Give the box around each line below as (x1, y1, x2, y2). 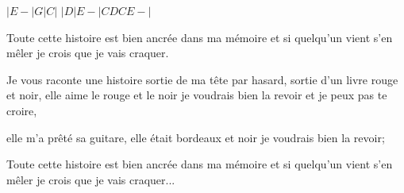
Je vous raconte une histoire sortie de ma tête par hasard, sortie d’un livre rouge (6, 71, 398, 87)
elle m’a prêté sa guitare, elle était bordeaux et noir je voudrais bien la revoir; (6, 129, 385, 145)
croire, (6, 102, 37, 118)
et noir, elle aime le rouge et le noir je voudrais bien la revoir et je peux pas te (6, 87, 387, 103)
